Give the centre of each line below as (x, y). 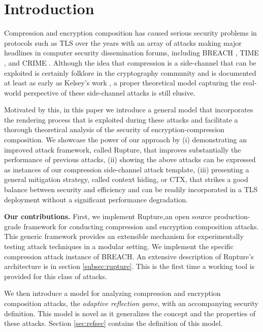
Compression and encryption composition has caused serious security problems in (130, 33)
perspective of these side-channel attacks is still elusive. (109, 92)
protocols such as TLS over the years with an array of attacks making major (123, 42)
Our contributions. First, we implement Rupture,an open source (108, 216)
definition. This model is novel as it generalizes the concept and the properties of (130, 313)
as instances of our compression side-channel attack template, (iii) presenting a (127, 169)
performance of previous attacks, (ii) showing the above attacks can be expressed (130, 159)
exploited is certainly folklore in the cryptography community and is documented (130, 72)
